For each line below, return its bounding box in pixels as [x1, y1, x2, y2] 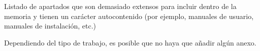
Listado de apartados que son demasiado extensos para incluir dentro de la [4, 1, 237, 11]
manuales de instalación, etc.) [4, 20, 96, 31]
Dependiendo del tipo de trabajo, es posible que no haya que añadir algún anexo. [4, 37, 256, 47]
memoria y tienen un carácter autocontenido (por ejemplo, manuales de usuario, [4, 10, 254, 21]
